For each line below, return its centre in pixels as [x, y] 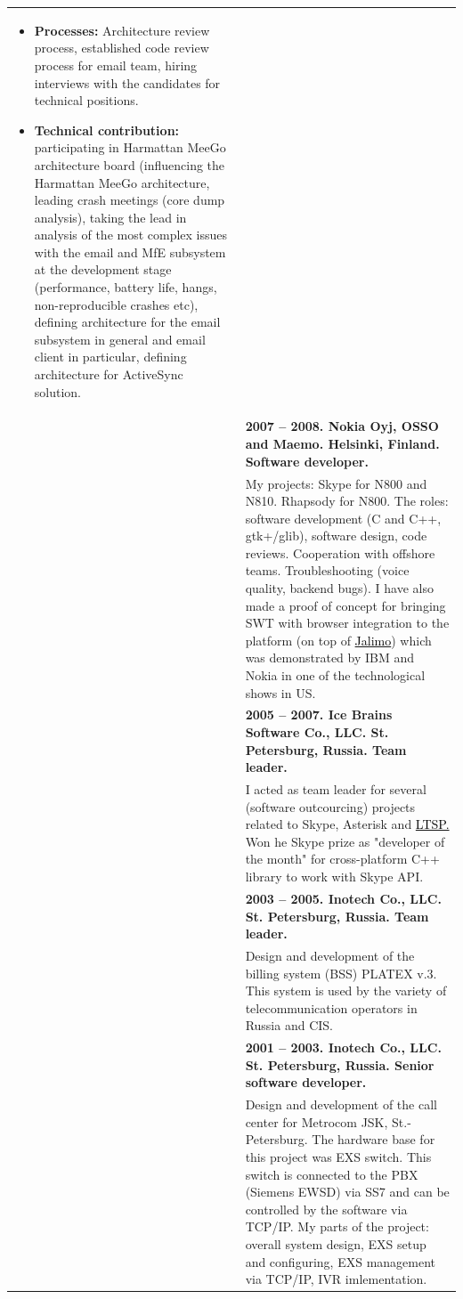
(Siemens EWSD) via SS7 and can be [347, 1192]
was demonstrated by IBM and [330, 658]
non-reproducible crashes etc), [116, 304]
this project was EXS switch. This [338, 1156]
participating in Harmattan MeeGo [130, 147]
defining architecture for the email [127, 322]
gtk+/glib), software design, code [336, 536]
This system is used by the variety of [346, 990]
